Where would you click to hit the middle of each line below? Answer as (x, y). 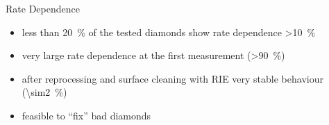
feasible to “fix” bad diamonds (86, 115)
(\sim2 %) (44, 92)
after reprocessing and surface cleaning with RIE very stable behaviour (172, 78)
